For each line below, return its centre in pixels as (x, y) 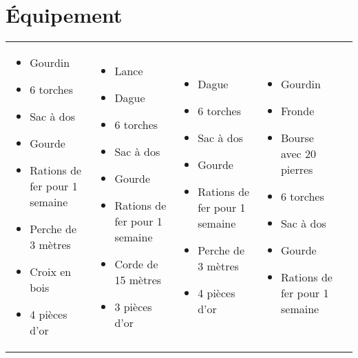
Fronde (297, 111)
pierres (297, 170)
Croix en (51, 272)
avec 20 (298, 154)
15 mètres (138, 279)
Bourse (297, 138)
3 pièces (133, 306)
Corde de (136, 263)
